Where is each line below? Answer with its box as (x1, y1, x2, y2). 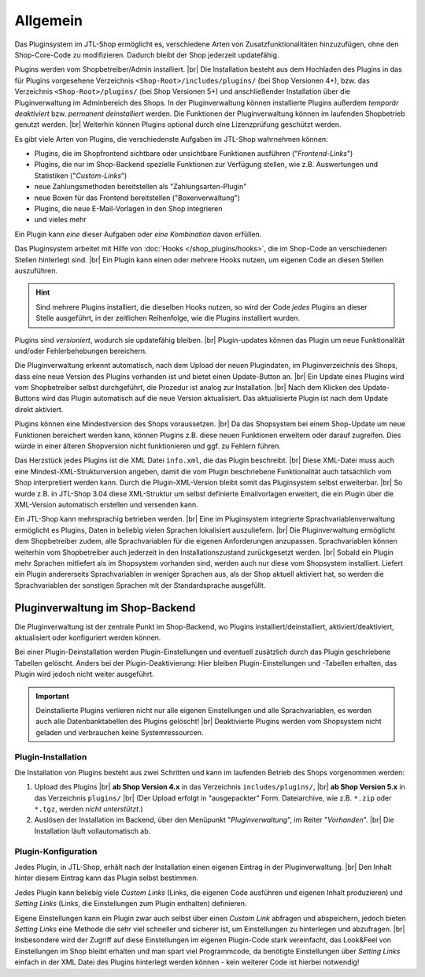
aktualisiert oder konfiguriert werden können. (14, 633, 161, 642)
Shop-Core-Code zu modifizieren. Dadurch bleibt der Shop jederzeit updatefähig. (14, 50, 279, 59)
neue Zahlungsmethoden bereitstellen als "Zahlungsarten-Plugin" (34, 182, 247, 191)
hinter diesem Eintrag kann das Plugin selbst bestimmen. (14, 873, 199, 882)
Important (35, 691, 70, 700)
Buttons (14, 394, 40, 403)
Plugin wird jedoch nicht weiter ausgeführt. (14, 670, 155, 679)
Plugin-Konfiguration (14, 845, 98, 856)
